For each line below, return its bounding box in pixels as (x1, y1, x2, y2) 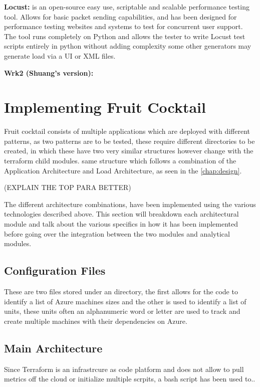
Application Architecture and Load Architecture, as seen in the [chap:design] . (4, 165, 242, 175)
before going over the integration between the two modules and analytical (4, 228, 230, 239)
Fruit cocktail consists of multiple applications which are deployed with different (4, 126, 250, 136)
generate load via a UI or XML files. (4, 50, 116, 61)
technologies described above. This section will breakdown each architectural (4, 209, 239, 219)
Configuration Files (4, 263, 106, 278)
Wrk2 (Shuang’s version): (4, 67, 94, 78)
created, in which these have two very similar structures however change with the (4, 145, 253, 156)
